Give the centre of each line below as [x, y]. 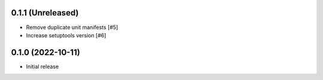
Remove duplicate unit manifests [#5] [72, 27]
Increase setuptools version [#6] [66, 35]
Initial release [42, 66]
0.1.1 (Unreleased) [45, 13]
